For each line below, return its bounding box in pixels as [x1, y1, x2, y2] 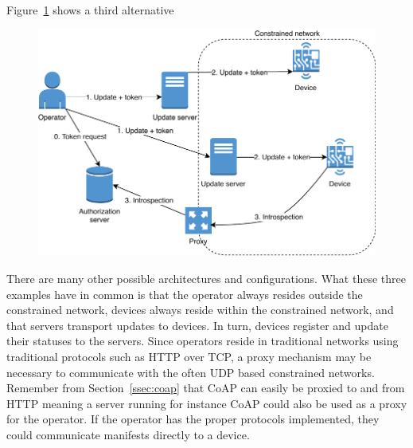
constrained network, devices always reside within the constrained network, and [6, 301, 394, 318]
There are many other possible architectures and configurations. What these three [6, 270, 406, 286]
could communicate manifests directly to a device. [6, 426, 250, 442]
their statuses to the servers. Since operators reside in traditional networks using [6, 332, 399, 349]
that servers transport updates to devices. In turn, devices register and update [6, 316, 388, 333]
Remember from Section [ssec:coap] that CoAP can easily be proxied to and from [6, 379, 405, 396]
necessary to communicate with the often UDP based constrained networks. [6, 364, 375, 380]
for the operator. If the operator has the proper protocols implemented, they [6, 411, 380, 427]
